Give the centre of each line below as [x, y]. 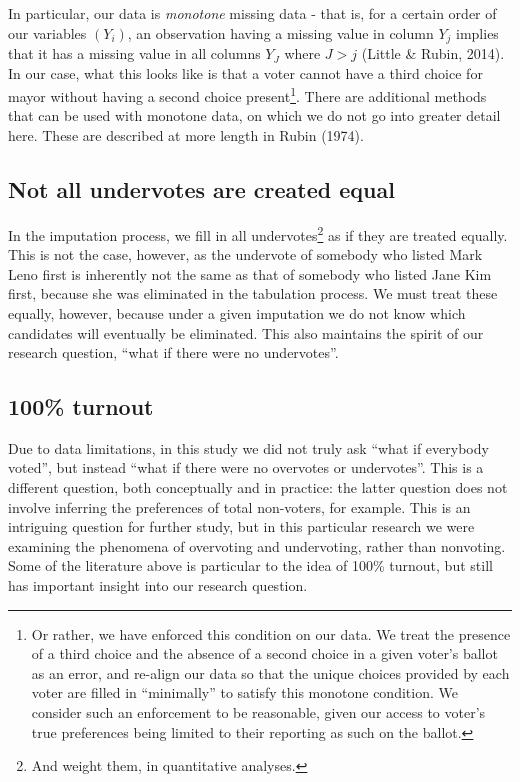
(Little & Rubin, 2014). [433, 53]
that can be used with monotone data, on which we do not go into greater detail [254, 115]
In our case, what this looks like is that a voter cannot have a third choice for [245, 72]
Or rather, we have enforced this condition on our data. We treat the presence [271, 633]
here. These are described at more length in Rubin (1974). [186, 135]
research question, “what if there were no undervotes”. [173, 352]
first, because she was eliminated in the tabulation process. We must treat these [253, 293]
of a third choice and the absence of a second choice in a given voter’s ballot [264, 653]
